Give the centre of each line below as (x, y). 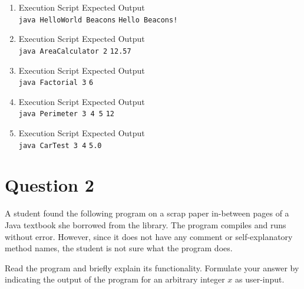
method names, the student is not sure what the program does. (119, 248)
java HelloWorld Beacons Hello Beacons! (98, 20)
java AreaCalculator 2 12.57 (75, 51)
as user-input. (260, 279)
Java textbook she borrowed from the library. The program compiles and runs (146, 224)
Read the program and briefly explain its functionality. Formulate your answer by (152, 267)
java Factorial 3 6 (56, 83)
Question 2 (49, 185)
